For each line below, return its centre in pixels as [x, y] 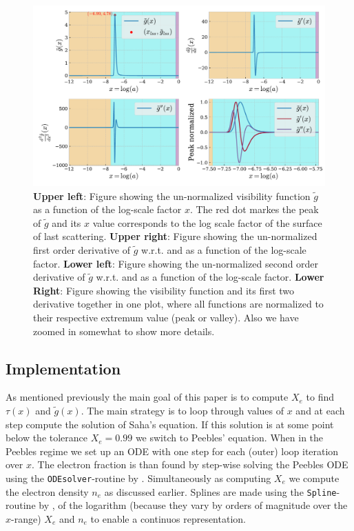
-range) [26, 518]
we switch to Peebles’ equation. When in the [229, 438]
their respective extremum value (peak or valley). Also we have [166, 318]
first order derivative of [82, 250]
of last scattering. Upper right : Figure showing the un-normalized [175, 236]
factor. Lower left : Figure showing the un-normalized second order [176, 263]
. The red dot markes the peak [254, 209]
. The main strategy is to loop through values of [182, 411]
